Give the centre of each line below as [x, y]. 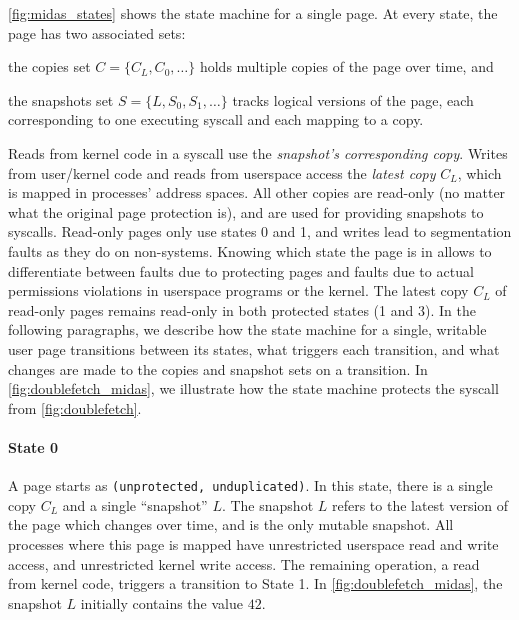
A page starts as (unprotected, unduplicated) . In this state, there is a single [250, 485]
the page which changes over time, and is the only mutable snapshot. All [231, 524]
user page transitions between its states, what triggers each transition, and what [254, 348]
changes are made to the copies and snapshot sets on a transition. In [218, 368]
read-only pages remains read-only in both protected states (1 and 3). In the [242, 309]
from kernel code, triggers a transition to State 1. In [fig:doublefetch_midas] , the [255, 583]
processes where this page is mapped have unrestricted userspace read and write [253, 543]
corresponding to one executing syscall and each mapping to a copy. [216, 119]
